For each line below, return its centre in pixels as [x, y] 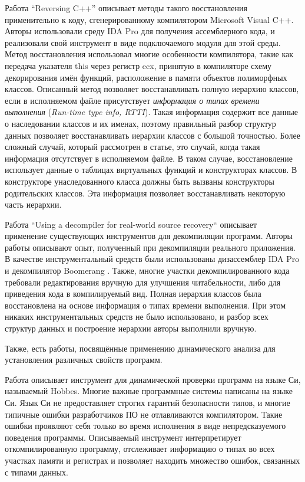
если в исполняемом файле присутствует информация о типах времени [132, 100]
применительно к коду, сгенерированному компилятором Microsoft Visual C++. [149, 19]
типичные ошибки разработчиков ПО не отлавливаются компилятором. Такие [144, 414]
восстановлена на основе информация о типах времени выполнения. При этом [145, 305]
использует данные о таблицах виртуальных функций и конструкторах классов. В [151, 170]
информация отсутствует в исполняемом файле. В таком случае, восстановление [149, 158]
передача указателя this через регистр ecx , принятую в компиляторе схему [138, 65]
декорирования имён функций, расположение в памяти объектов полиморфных [146, 77]
